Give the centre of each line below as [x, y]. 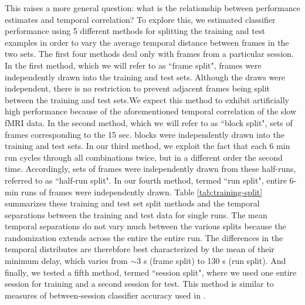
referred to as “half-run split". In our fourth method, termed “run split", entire [146, 180]
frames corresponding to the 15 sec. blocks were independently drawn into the [145, 134]
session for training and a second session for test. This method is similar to [139, 284]
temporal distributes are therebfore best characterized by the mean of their [140, 249]
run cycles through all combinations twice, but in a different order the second [144, 157]
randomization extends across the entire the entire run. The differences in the [144, 237]
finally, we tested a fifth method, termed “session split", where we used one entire [151, 272]
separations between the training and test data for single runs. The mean [136, 214]
